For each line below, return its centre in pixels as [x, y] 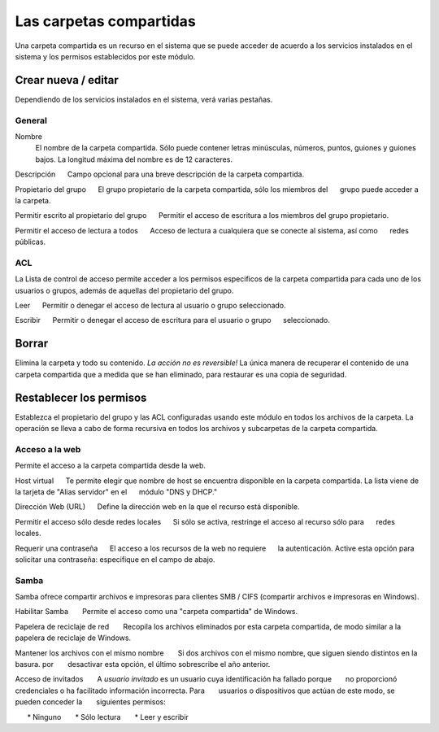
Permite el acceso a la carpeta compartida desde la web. [111, 466]
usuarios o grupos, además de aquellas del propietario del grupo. [124, 290]
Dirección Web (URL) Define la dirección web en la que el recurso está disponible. [157, 507]
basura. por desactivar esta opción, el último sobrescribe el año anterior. [143, 664]
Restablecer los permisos [81, 397]
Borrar [32, 344]
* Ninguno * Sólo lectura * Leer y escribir [108, 717]
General [31, 120]
